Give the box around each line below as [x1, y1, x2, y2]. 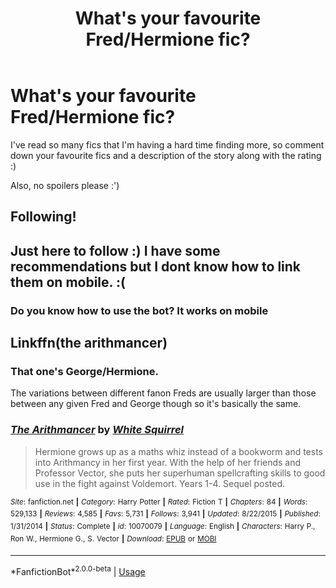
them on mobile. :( [10, 273, 126, 291]
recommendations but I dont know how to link [10, 258, 302, 275]
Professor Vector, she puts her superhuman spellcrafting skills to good [34, 467, 326, 479]
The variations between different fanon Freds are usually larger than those [10, 387, 317, 399]
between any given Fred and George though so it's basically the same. [10, 398, 302, 410]
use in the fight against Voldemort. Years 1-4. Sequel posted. [34, 477, 286, 489]
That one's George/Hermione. [10, 364, 159, 378]
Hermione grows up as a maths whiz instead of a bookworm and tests [34, 445, 323, 457]
